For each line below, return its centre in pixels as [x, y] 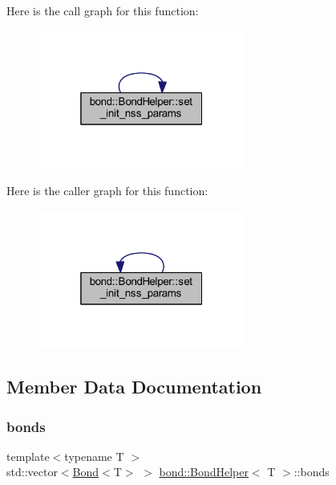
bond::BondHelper [204, 472]
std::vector [32, 472]
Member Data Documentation [134, 387]
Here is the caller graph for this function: [107, 190]
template [28, 456]
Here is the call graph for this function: [103, 10]
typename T [94, 456]
